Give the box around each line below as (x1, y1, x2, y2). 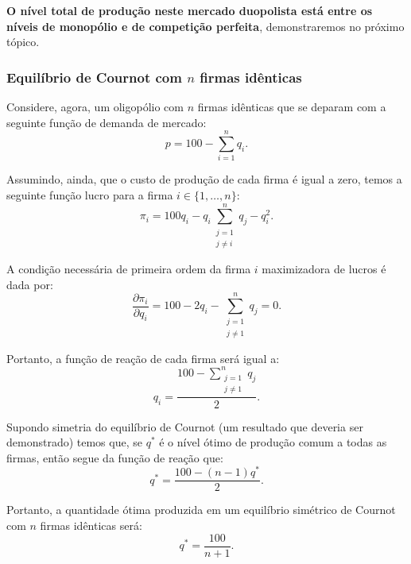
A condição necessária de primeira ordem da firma (6, 261, 251, 277)
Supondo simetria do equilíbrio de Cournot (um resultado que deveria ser (6, 418, 363, 435)
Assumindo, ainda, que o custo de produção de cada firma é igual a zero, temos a (6, 171, 402, 187)
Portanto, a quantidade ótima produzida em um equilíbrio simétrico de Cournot (6, 501, 396, 518)
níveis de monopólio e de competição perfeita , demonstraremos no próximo (6, 17, 405, 34)
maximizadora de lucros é (262, 261, 386, 277)
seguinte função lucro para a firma (6, 186, 173, 203)
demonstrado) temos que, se (6, 434, 142, 450)
